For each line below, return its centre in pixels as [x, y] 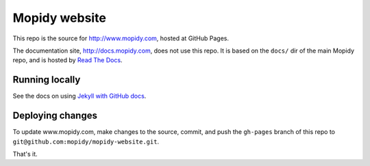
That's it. [25, 154]
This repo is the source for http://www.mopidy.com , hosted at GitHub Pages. [121, 38]
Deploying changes [55, 116]
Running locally [47, 80]
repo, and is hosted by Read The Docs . [67, 60]
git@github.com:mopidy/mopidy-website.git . [86, 141]
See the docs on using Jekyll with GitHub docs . [79, 96]
